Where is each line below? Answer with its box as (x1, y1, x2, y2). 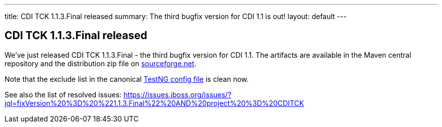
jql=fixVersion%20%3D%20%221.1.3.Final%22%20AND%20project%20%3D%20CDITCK (5, 98, 304, 107)
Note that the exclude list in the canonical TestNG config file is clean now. (5, 74, 249, 83)
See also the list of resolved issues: (5, 90, 122, 99)
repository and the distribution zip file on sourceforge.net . (5, 59, 197, 68)
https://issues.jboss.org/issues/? (123, 90, 232, 99)
